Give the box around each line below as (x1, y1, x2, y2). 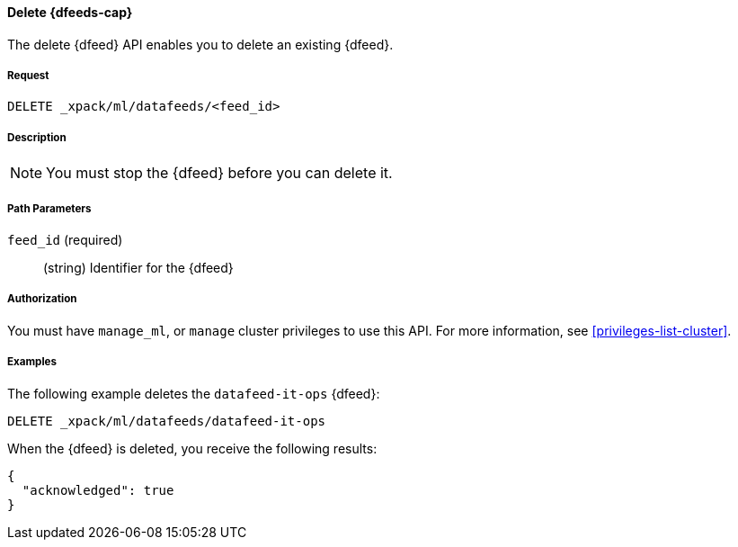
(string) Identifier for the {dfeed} (43, 259, 234, 275)
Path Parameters (7, 202, 92, 215)
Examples (7, 355, 57, 369)
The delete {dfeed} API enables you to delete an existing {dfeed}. (7, 36, 394, 52)
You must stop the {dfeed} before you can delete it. (46, 164, 393, 183)
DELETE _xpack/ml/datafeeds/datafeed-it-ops (7, 413, 326, 428)
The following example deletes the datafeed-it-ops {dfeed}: (7, 385, 380, 401)
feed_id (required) (7, 231, 123, 247)
